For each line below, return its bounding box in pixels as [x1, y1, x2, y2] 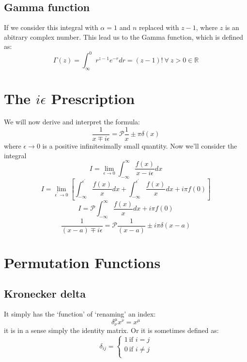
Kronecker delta [4, 286, 86, 301]
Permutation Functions [4, 253, 161, 272]
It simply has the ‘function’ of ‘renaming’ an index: [4, 308, 156, 318]
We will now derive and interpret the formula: [4, 117, 140, 127]
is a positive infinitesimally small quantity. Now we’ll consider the [42, 141, 237, 151]
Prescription [51, 89, 135, 108]
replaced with [139, 22, 179, 32]
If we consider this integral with [4, 22, 98, 32]
